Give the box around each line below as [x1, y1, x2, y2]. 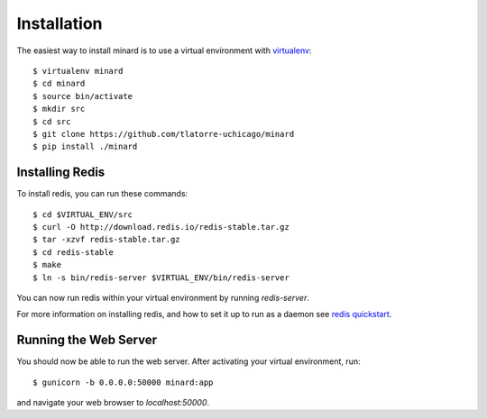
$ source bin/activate [32, 91, 133, 101]
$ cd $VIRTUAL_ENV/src [32, 209, 133, 220]
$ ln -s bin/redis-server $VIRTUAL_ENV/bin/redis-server [32, 272, 290, 283]
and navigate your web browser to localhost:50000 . [16, 397, 210, 407]
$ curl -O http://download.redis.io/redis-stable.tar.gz [32, 222, 290, 232]
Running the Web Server [16, 332, 158, 348]
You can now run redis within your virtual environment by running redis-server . [16, 292, 310, 303]
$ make [32, 260, 62, 270]
